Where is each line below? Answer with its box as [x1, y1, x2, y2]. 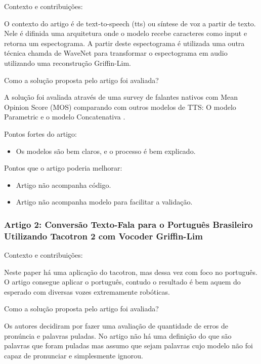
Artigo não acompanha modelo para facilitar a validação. [16, 196, 193, 207]
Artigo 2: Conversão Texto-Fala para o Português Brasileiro [4, 218, 253, 230]
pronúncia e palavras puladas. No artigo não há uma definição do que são [4, 330, 232, 341]
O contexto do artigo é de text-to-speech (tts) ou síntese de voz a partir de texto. [4, 18, 256, 28]
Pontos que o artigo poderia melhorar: [4, 163, 122, 173]
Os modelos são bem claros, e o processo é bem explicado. [16, 145, 196, 156]
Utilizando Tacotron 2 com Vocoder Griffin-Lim [4, 229, 203, 242]
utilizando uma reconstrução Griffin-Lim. [4, 57, 131, 68]
